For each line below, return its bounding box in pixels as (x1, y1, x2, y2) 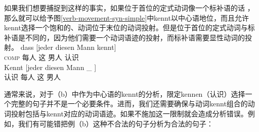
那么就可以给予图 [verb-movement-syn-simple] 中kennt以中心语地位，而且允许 (4, 12, 249, 23)
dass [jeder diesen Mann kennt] (20, 42, 116, 52)
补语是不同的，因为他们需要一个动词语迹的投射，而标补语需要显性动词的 (4, 32, 245, 42)
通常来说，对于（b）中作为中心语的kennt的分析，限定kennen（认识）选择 (4, 88, 245, 99)
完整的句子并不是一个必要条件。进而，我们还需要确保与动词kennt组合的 (11, 98, 248, 109)
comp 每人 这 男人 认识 (4, 51, 79, 62)
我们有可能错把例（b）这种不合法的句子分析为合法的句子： (18, 118, 213, 128)
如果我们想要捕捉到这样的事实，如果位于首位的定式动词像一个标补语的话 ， (4, 3, 254, 13)
